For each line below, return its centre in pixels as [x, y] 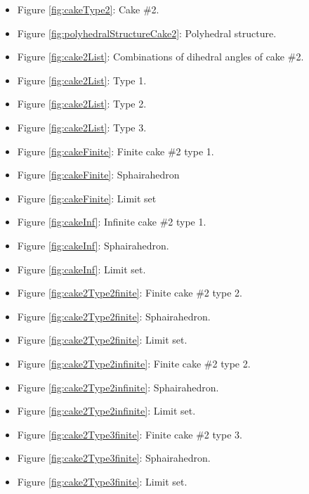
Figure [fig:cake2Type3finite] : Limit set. [102, 481]
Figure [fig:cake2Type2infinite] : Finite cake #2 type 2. [134, 363]
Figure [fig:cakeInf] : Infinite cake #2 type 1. [112, 222]
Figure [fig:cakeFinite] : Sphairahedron [98, 175]
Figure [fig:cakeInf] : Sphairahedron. [93, 245]
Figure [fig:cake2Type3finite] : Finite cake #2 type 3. [130, 434]
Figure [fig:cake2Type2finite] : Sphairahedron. [114, 316]
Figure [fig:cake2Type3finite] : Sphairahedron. [114, 458]
